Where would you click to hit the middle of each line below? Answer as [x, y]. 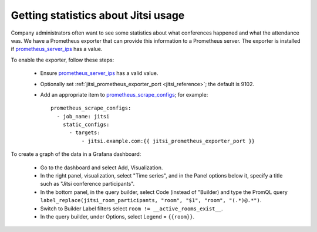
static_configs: [86, 125]
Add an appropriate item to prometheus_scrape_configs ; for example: [124, 94]
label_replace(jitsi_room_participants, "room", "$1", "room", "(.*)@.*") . [151, 200]
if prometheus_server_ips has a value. [57, 49]
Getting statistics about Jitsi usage [98, 15]
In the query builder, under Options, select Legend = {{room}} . [117, 216]
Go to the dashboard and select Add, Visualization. [102, 168]
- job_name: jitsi [83, 116]
